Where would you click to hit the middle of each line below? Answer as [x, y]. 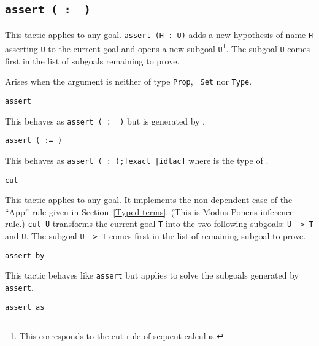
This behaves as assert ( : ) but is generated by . [105, 121]
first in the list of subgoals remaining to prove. [92, 60]
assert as [25, 307]
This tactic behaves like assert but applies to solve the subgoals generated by [152, 275]
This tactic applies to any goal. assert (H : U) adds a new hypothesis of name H [159, 34]
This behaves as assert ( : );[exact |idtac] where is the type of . [137, 160]
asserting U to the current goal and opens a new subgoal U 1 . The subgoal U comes [157, 48]
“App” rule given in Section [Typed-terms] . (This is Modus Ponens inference [149, 211]
